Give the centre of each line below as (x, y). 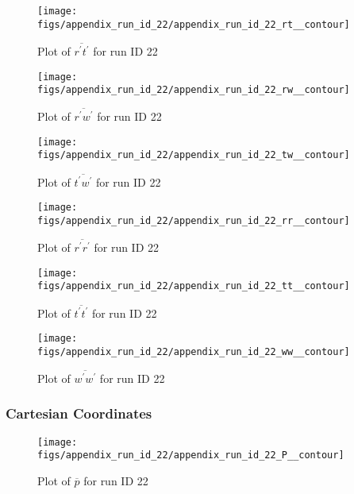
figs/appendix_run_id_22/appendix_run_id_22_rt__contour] (194, 24)
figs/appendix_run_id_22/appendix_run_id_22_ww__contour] (194, 351)
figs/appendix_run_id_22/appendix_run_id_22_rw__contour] (194, 90)
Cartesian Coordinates (79, 413)
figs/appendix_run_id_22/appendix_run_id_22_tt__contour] (194, 286)
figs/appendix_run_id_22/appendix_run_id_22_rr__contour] (194, 221)
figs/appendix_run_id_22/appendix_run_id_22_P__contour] (191, 455)
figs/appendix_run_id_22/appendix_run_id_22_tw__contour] (194, 155)
